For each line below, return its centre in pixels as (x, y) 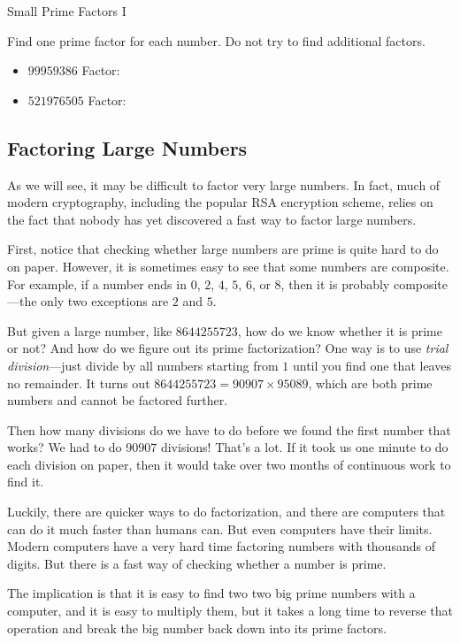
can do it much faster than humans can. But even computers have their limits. (220, 528)
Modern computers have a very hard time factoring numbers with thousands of (221, 546)
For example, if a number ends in (97, 283)
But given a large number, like (90, 330)
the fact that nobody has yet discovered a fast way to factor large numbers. (212, 219)
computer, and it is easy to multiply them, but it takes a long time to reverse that (230, 611)
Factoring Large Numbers (127, 147)
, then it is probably (335, 283)
